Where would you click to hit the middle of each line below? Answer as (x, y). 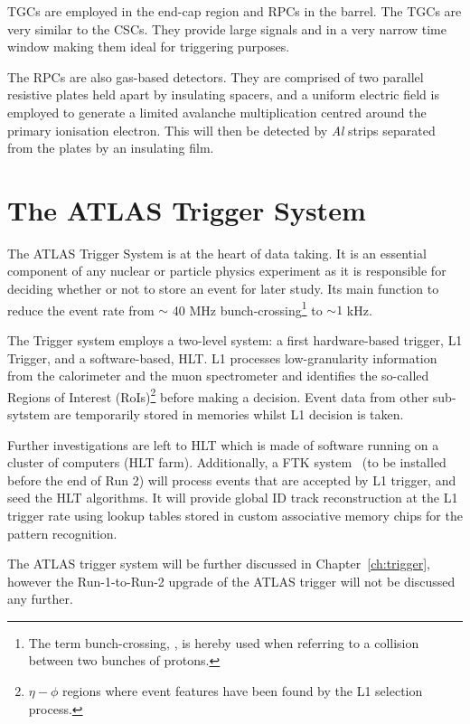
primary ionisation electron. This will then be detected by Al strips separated (221, 130)
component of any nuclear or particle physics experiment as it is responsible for (227, 271)
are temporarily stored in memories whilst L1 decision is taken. (229, 414)
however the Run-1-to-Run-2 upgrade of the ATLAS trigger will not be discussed (231, 581)
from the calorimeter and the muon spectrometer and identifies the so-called (218, 376)
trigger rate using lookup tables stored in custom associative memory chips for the (235, 515)
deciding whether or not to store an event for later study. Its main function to (223, 289)
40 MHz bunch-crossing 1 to (247, 308)
